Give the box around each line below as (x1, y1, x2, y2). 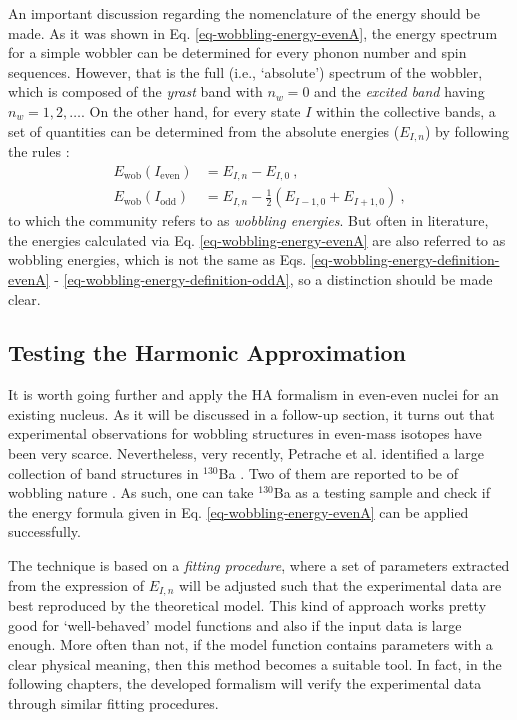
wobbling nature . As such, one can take (8, 482, 254, 503)
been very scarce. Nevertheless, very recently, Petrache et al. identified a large (8, 443, 484, 464)
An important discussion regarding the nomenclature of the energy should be (8, 3, 480, 23)
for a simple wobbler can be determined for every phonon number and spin (8, 42, 467, 63)
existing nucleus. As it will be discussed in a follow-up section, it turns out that (8, 403, 495, 424)
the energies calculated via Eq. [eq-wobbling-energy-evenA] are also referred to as (8, 229, 506, 250)
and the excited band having (314, 81, 485, 102)
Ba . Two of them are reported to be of (218, 462, 459, 483)
